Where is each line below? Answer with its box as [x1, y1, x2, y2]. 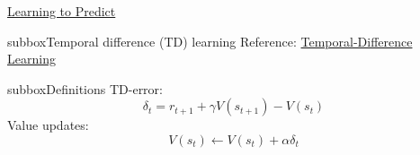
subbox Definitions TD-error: [7, 79, 163, 98]
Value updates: [7, 116, 89, 134]
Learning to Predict [7, 2, 116, 20]
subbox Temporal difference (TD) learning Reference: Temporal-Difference [7, 31, 413, 50]
